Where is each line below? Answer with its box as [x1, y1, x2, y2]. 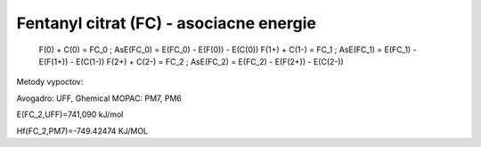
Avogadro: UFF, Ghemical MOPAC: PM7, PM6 [16, 93, 182, 104]
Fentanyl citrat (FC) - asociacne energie [16, 13, 316, 33]
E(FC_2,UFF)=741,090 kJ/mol [16, 109, 124, 120]
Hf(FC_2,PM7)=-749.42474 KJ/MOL [16, 125, 149, 136]
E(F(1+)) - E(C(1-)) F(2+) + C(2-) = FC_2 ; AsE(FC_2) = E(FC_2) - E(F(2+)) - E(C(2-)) [38, 56, 345, 66]
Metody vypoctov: [16, 76, 84, 88]
